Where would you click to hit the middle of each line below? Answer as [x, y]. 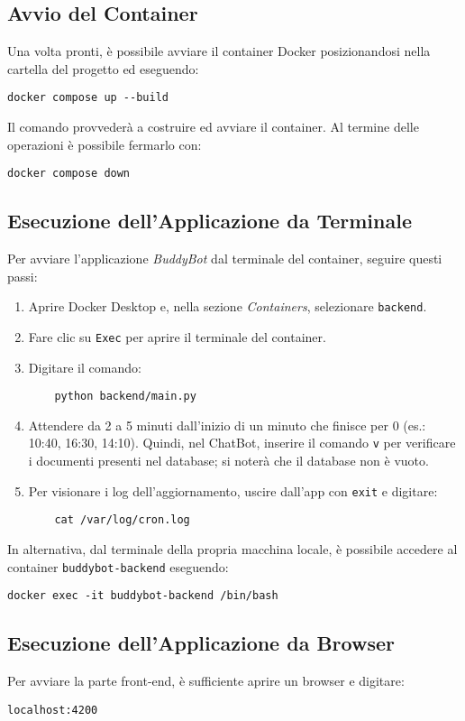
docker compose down [69, 174]
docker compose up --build [88, 98]
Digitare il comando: [85, 367]
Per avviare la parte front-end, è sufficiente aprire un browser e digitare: [206, 681]
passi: [23, 276]
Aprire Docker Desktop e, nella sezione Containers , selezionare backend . [228, 306]
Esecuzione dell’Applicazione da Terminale [210, 221]
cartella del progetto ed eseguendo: [103, 68]
